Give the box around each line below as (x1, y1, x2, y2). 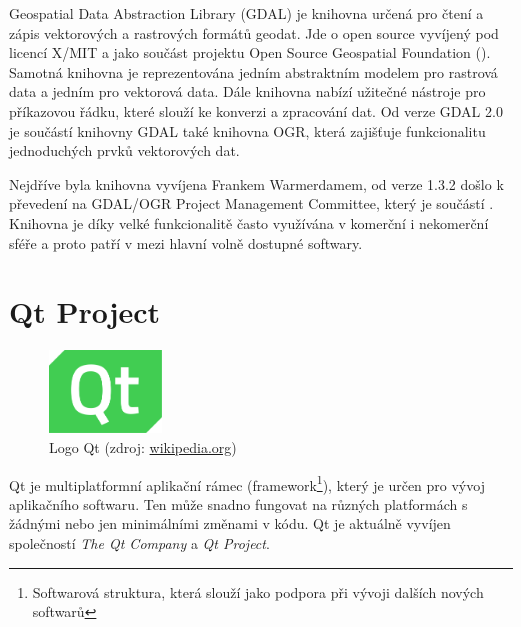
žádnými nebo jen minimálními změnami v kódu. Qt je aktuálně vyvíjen (9, 513, 451, 534)
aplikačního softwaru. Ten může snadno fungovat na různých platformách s (9, 493, 468, 514)
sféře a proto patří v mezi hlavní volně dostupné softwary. (9, 232, 363, 253)
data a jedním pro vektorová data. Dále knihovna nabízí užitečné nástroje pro (9, 81, 486, 102)
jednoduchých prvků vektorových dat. (9, 140, 240, 161)
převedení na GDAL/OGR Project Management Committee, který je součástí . (9, 193, 494, 214)
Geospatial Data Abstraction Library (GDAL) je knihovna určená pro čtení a (9, 3, 484, 23)
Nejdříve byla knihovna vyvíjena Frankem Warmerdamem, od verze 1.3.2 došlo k (9, 173, 504, 194)
